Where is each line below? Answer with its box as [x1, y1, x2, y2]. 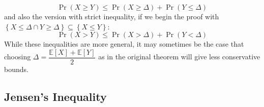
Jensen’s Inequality [4, 88, 107, 104]
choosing [4, 51, 31, 62]
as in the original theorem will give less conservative [98, 51, 260, 62]
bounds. [4, 63, 28, 74]
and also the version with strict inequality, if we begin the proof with [4, 11, 219, 21]
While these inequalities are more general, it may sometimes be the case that [4, 39, 244, 49]
